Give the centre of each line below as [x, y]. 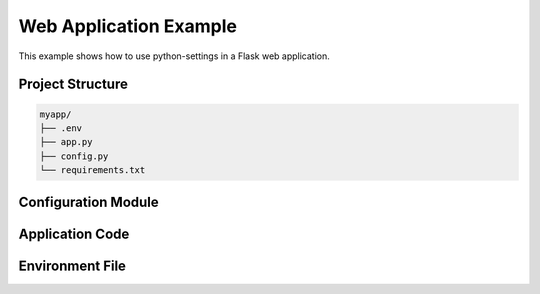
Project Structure [73, 84]
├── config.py [74, 156]
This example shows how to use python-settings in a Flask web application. [174, 56]
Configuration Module [88, 201]
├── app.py [66, 142]
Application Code [74, 233]
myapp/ [55, 114]
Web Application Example [128, 26]
